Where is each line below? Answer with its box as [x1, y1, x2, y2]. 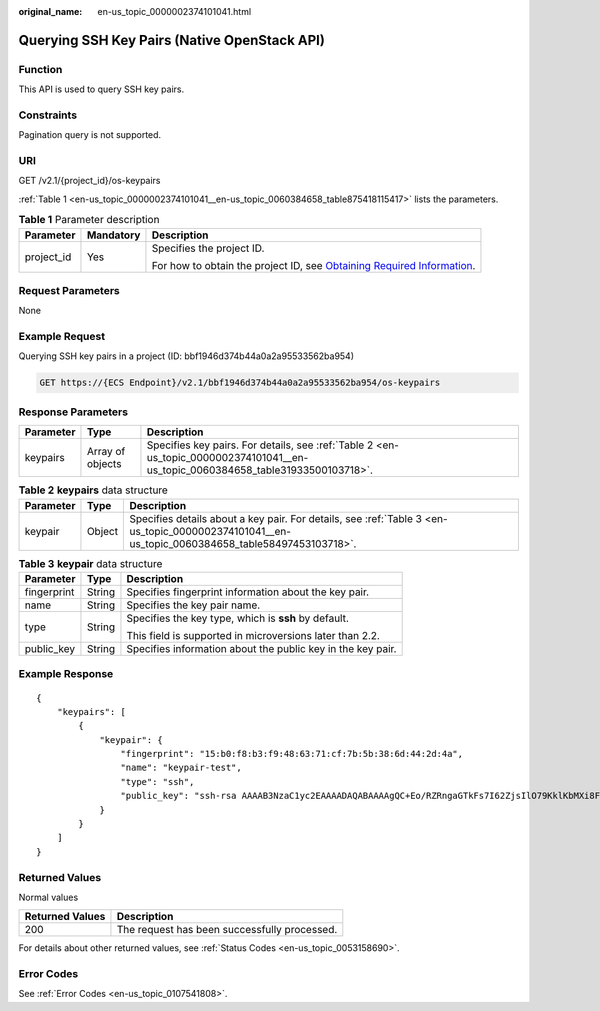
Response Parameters [18, 405, 129, 419]
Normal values [18, 891, 79, 903]
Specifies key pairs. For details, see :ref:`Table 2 [146, 438, 374, 452]
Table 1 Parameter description [18, 213, 160, 227]
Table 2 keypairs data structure [18, 483, 169, 497]
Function [18, 62, 63, 76]
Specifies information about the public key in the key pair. [126, 641, 397, 655]
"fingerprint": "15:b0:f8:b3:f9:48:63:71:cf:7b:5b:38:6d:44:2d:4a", [120, 748, 464, 760]
